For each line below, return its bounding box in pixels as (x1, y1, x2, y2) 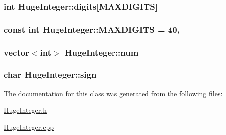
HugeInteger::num (64, 46, 139, 58)
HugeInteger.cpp (4, 121, 54, 132)
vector (4, 46, 29, 58)
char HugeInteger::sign (4, 68, 97, 81)
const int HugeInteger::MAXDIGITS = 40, (4, 23, 180, 35)
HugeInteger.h (4, 105, 47, 115)
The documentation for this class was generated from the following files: (4, 88, 223, 98)
